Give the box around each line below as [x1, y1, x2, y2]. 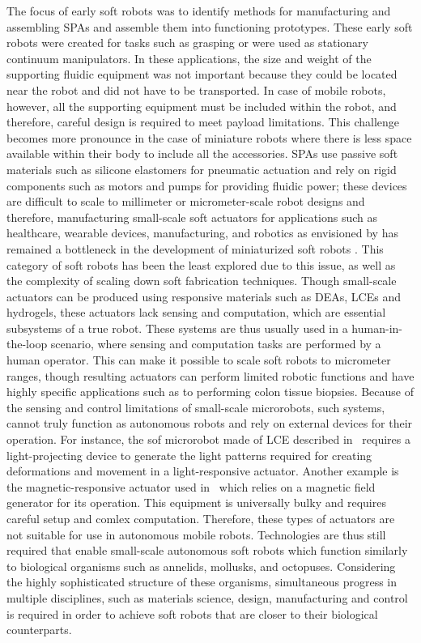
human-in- [351, 319, 402, 336]
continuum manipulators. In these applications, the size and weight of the [6, 49, 372, 66]
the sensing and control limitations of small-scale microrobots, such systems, [6, 398, 385, 415]
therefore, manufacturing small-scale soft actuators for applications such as [6, 208, 378, 225]
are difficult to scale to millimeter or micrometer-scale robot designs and [6, 193, 365, 210]
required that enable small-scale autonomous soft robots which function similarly [6, 542, 408, 559]
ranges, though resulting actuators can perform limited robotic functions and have [6, 367, 415, 384]
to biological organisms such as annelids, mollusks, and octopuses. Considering [6, 557, 396, 574]
